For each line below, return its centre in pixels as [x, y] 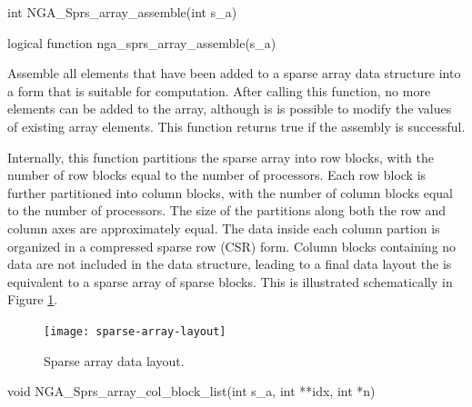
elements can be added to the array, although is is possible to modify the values [230, 109]
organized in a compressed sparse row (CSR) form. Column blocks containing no [232, 246]
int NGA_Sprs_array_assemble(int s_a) [122, 12]
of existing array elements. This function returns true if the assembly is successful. [236, 126]
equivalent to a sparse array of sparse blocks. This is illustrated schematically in [230, 281]
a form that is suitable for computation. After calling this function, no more [219, 90]
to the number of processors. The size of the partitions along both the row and [227, 210]
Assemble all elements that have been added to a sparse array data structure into [234, 73]
